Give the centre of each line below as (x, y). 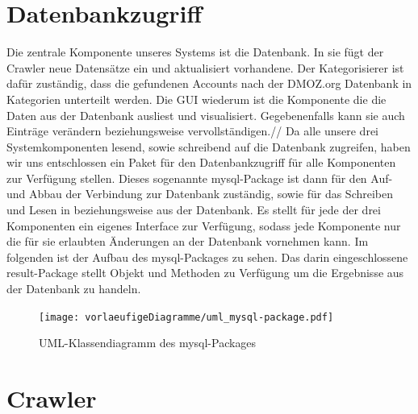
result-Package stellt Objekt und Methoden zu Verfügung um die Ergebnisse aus (205, 273)
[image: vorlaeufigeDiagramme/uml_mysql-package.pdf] (186, 317)
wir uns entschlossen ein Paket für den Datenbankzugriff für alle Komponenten (201, 162)
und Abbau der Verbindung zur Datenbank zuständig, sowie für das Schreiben (200, 194)
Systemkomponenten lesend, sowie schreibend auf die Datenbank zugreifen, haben (209, 146)
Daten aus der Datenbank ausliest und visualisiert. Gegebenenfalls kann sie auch (206, 115)
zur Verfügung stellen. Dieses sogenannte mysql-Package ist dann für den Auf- (200, 178)
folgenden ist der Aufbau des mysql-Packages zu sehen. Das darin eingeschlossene (207, 257)
